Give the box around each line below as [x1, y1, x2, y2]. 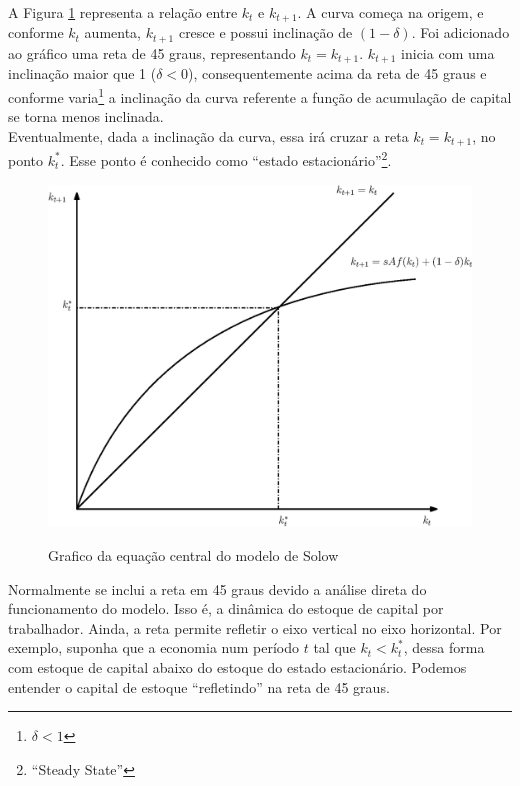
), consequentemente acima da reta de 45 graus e [188, 63, 487, 84]
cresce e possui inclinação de [178, 22, 353, 43]
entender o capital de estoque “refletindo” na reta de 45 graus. [8, 676, 390, 697]
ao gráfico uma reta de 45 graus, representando [8, 42, 296, 63]
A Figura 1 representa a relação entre [8, 2, 238, 22]
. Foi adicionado [411, 22, 510, 43]
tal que [313, 637, 356, 658]
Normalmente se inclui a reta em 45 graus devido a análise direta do [8, 578, 427, 599]
